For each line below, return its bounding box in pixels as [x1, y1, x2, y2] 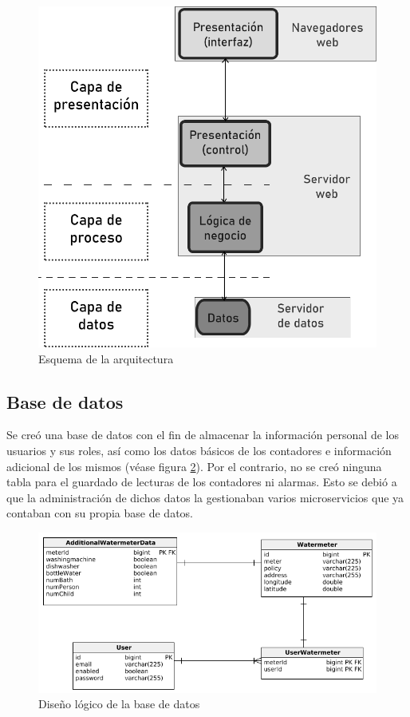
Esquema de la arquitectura [38, 350, 174, 366]
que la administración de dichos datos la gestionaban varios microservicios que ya [6, 489, 404, 505]
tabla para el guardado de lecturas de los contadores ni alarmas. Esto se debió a [6, 473, 397, 490]
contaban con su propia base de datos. [6, 505, 193, 521]
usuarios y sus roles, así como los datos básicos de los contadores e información [6, 442, 392, 459]
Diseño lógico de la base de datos [38, 695, 200, 712]
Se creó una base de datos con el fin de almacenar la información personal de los [6, 426, 399, 443]
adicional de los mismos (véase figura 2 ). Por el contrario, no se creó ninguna [6, 458, 382, 474]
